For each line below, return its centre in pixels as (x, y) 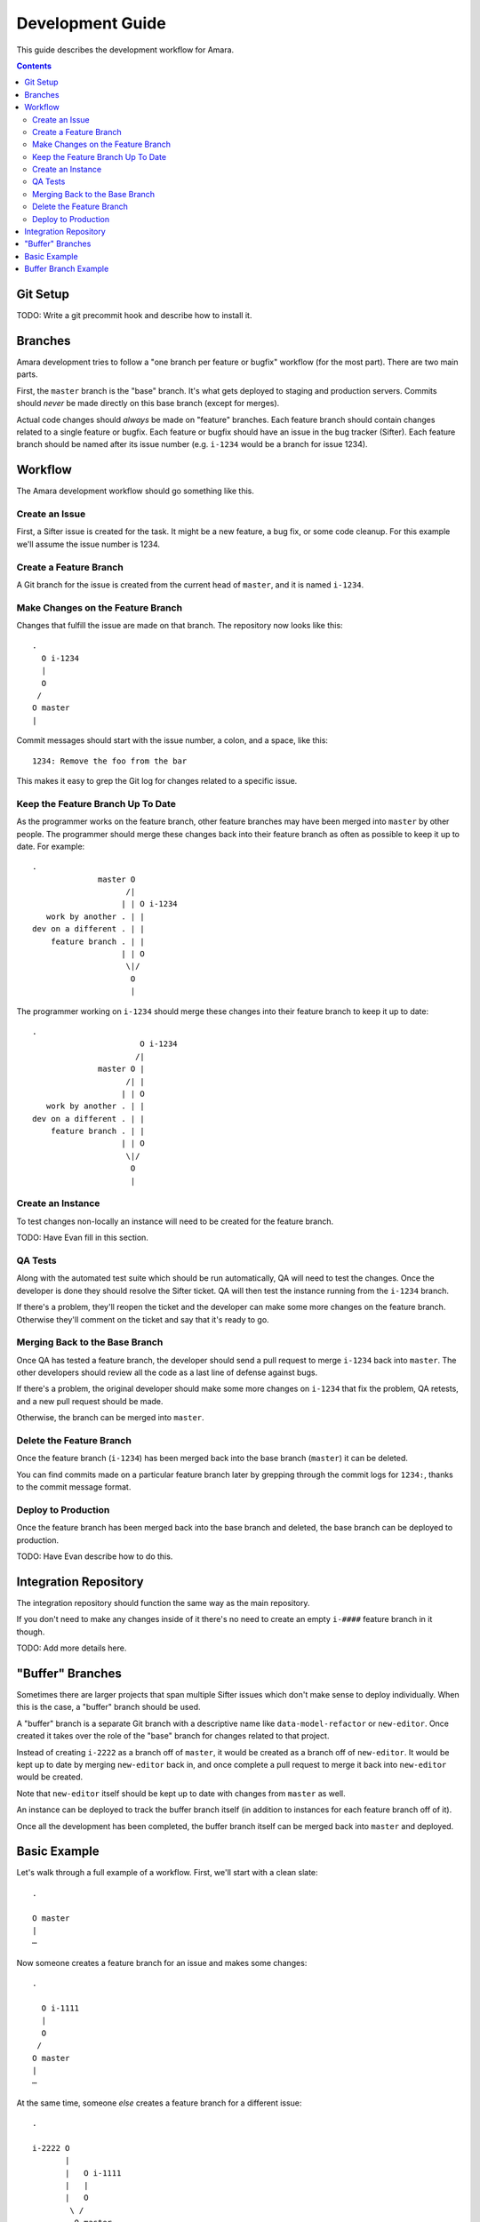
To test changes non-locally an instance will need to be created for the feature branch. (175, 1221)
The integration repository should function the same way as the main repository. (163, 1603)
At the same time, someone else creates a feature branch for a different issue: (159, 2103)
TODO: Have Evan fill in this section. (82, 1238)
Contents (34, 66)
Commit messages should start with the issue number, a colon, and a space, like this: (172, 740)
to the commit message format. (74, 1487)
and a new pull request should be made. (90, 1401)
